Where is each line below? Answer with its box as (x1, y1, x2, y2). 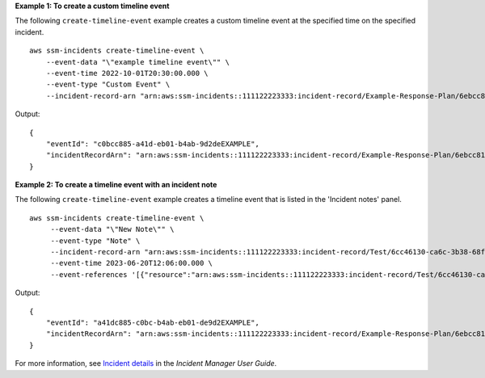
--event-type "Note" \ (50, 236, 141, 246)
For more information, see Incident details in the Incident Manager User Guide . (15, 359, 277, 368)
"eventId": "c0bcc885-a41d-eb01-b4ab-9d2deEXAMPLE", (45, 139, 260, 149)
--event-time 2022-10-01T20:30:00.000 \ (45, 69, 209, 78)
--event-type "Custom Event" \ (45, 80, 171, 89)
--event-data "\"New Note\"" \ (50, 225, 175, 234)
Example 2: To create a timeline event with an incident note (15, 180, 217, 190)
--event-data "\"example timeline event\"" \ (45, 57, 230, 66)
